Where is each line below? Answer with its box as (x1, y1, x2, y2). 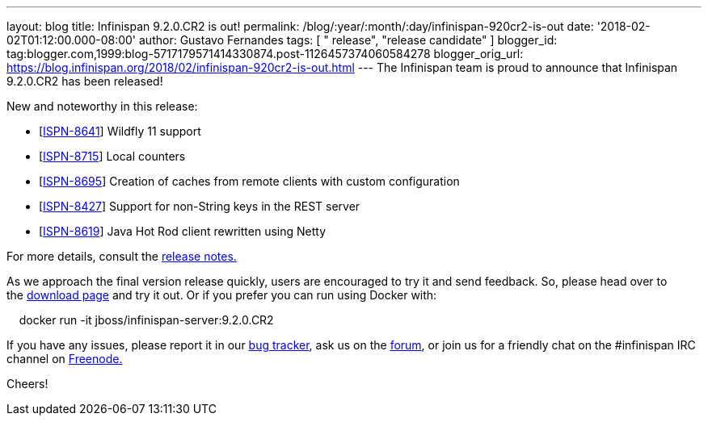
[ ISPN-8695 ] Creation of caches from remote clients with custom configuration (39, 174, 460, 188)
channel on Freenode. (6, 352, 123, 366)
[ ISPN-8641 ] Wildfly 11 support (39, 124, 201, 138)
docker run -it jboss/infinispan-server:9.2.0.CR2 (19, 313, 274, 327)
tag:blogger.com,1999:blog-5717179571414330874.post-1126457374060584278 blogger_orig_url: (6, 47, 524, 61)
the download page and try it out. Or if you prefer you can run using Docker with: (6, 288, 437, 302)
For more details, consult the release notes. (6, 249, 237, 263)
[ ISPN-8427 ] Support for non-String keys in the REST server (39, 199, 360, 213)
